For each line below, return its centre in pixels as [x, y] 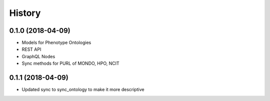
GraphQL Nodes [38, 56]
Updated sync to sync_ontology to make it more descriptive [83, 90]
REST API [31, 49]
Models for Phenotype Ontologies [56, 43]
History [25, 13]
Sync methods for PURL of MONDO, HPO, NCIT [70, 63]
